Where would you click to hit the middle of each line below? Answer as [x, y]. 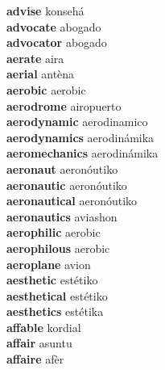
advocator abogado [57, 42]
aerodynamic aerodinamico [77, 122]
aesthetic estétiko [52, 280]
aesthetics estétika [55, 311]
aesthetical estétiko [57, 295]
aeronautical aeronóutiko [72, 201]
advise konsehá [45, 11]
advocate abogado [54, 26]
